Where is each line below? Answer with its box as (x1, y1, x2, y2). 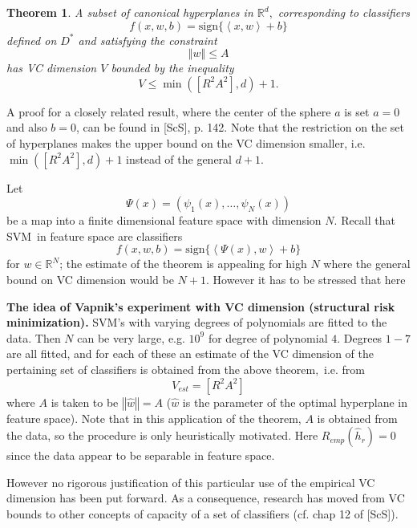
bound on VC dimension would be (6, 270, 174, 287)
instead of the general (126, 150, 232, 167)
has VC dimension (6, 59, 97, 76)
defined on (6, 31, 57, 48)
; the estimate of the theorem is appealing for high (59, 255, 307, 272)
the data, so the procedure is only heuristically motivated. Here (6, 427, 318, 444)
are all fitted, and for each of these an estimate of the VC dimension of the (6, 345, 374, 362)
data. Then (6, 329, 61, 346)
